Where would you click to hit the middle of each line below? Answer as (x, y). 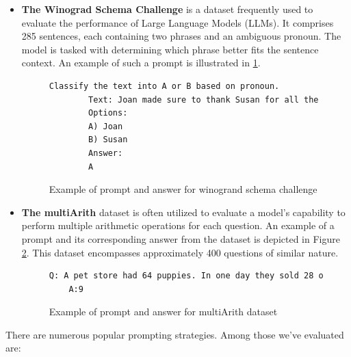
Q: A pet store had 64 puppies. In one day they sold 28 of (188, 276)
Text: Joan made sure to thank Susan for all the (204, 100)
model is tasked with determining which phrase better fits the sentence (170, 49)
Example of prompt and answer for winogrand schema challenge (183, 189)
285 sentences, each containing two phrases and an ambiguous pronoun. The (181, 36)
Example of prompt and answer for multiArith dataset (163, 312)
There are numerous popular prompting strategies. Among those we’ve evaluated (175, 334)
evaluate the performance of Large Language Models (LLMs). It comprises (178, 22)
